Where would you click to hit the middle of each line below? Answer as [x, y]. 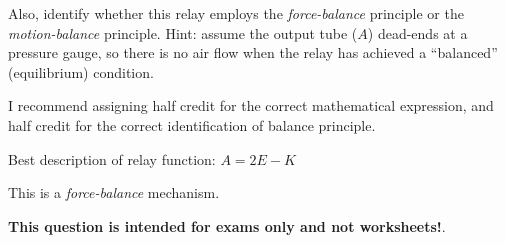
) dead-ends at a [417, 32]
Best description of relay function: [112, 158]
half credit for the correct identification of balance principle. [192, 124]
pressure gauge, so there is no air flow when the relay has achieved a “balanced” [253, 52]
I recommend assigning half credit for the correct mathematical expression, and [251, 105]
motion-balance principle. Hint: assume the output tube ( [183, 32]
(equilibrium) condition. [81, 71]
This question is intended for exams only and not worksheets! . [227, 225]
